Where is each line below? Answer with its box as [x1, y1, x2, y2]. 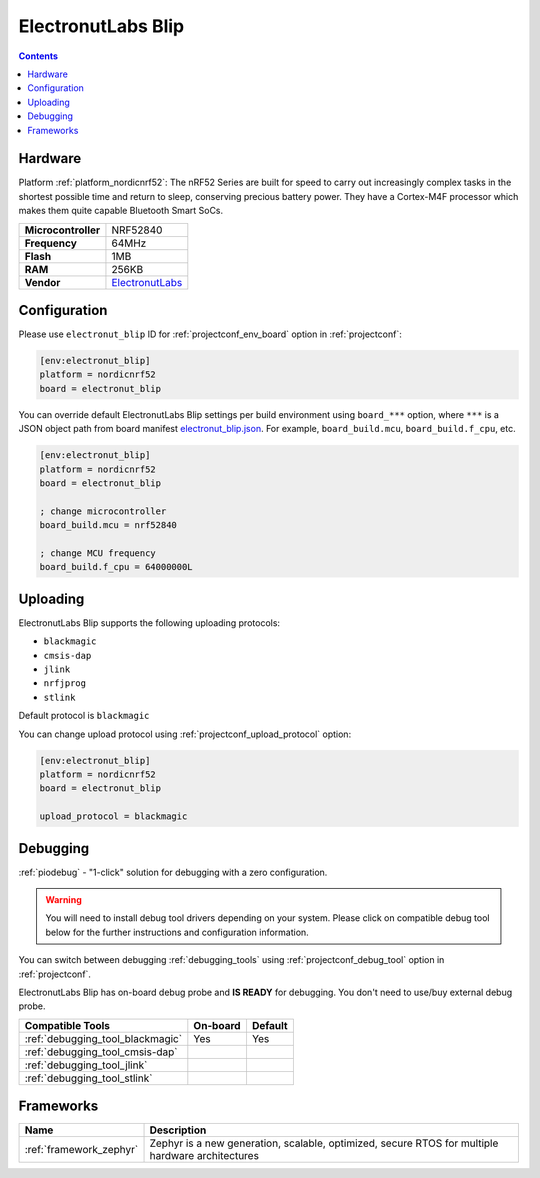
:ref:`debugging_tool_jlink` [24, 1058, 148, 1072]
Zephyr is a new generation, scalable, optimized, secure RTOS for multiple [149, 1136, 499, 1150]
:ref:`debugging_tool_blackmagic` [24, 1031, 183, 1045]
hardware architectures [149, 1149, 260, 1163]
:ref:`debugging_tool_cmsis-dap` [24, 1045, 179, 1059]
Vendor [24, 275, 61, 289]
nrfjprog [43, 678, 87, 689]
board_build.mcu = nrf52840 [39, 520, 177, 531]
